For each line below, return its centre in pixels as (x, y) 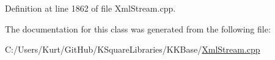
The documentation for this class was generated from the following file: (138, 28)
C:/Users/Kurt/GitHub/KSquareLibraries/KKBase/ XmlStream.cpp (133, 49)
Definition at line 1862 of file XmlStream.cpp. (90, 8)
